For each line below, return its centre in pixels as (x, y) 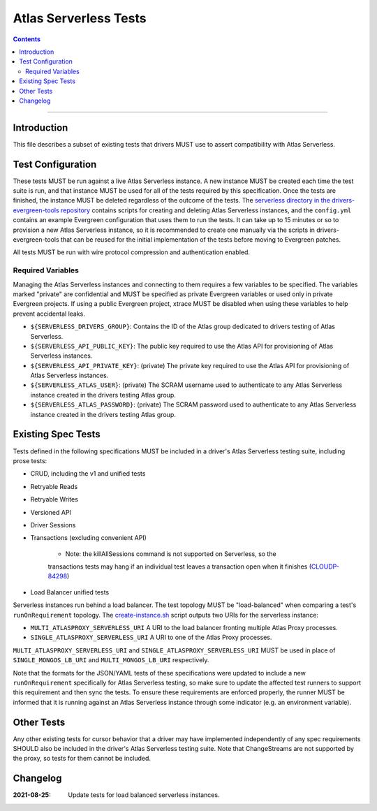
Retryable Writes (54, 499)
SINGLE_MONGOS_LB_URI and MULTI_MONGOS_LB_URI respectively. (111, 660)
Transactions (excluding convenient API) (88, 538)
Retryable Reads (54, 486)
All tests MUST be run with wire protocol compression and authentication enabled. (132, 252)
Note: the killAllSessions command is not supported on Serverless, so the (171, 554)
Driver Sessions (53, 525)
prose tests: (30, 460)
